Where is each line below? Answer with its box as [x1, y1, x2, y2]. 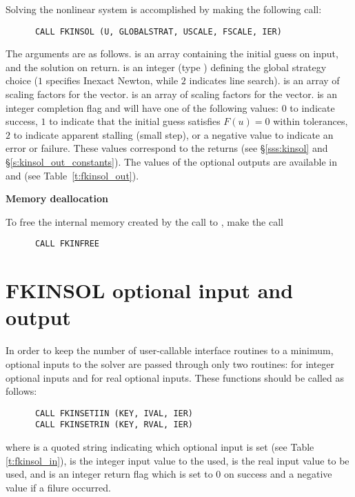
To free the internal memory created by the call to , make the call [6, 214, 283, 228]
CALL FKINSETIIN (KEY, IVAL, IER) [34, 408, 194, 418]
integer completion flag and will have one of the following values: [6, 100, 279, 115]
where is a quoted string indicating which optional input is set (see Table [6, 440, 314, 454]
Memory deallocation [6, 191, 108, 206]
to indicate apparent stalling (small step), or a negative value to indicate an [13, 127, 334, 142]
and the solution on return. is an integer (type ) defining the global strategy [6, 59, 327, 74]
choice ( [6, 73, 39, 88]
